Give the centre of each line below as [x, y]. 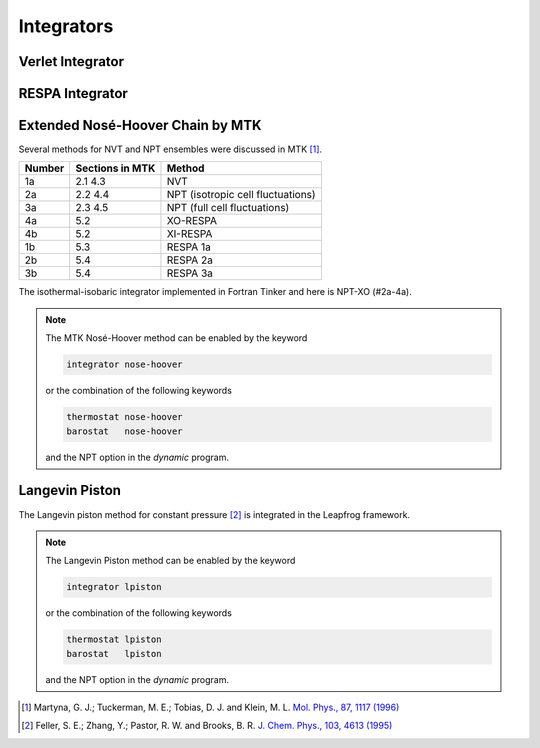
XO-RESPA [192, 221]
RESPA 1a [189, 247]
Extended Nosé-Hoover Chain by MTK [140, 125]
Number [44, 168]
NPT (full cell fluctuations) [228, 208]
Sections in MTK [115, 168]
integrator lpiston [114, 587]
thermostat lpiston [114, 639]
